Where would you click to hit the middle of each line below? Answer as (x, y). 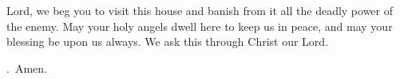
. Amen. (27, 68)
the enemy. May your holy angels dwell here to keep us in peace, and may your (200, 26)
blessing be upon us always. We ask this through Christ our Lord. (168, 41)
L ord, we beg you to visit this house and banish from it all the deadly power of (200, 10)
